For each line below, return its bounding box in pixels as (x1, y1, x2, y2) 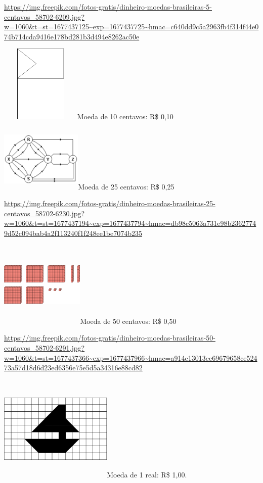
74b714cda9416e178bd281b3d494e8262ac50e (4, 31, 140, 41)
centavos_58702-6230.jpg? (4, 208, 85, 218)
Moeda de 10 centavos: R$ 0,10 (77, 111, 173, 122)
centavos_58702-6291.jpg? (4, 343, 85, 353)
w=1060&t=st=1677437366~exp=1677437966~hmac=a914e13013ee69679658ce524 (4, 352, 257, 363)
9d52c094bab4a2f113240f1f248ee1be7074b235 (4, 227, 143, 238)
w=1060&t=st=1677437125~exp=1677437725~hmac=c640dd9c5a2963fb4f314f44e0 (4, 21, 259, 32)
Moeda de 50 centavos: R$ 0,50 (80, 315, 177, 326)
